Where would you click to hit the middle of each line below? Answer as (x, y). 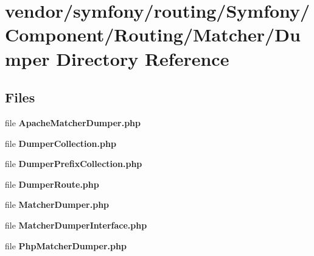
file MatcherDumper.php (57, 204)
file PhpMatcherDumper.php (66, 245)
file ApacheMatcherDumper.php (73, 122)
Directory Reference (143, 58)
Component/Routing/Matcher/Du (153, 34)
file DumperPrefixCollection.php (74, 164)
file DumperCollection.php (61, 143)
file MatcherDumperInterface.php (76, 225)
